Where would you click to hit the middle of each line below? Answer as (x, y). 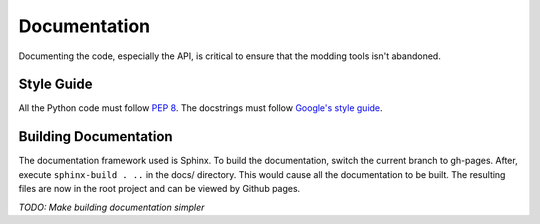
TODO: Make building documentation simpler (111, 207)
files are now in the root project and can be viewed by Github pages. (159, 189)
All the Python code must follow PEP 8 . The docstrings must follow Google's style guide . (201, 108)
